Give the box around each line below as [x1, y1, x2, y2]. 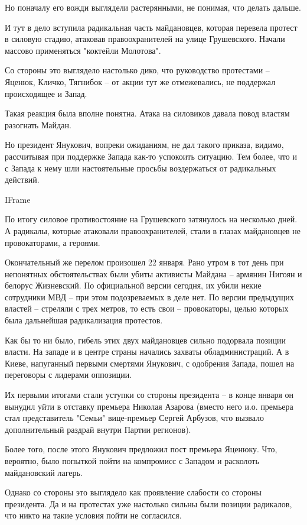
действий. [5, 173, 40, 186]
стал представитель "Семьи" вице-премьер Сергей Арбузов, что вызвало [5, 411, 264, 424]
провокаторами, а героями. [5, 236, 100, 248]
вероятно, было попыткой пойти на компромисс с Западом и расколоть [5, 455, 259, 466]
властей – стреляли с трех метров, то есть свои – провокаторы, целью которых [5, 302, 289, 315]
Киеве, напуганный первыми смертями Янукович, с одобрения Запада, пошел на [5, 357, 295, 369]
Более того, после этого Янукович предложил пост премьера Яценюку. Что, [5, 443, 277, 455]
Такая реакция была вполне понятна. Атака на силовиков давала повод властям [5, 107, 290, 119]
